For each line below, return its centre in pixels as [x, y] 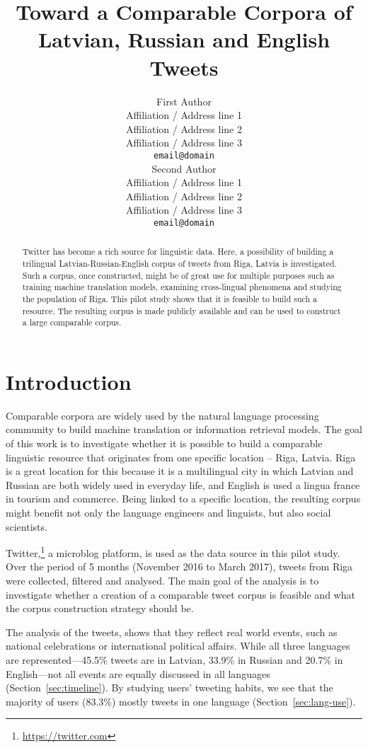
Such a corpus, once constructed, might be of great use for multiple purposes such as [178, 275]
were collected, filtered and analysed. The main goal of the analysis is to [162, 581]
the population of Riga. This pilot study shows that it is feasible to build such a [169, 298]
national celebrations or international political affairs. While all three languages [178, 646]
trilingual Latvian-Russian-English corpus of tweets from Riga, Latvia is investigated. [179, 264]
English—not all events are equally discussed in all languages [138, 673]
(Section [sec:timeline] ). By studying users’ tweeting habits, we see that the [169, 687]
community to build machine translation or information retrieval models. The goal [184, 429]
